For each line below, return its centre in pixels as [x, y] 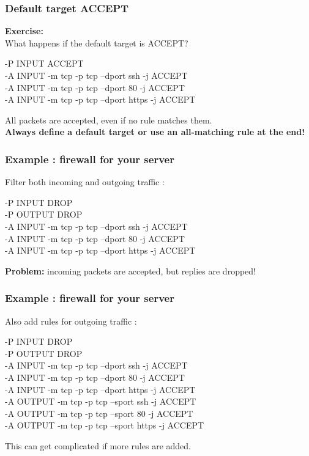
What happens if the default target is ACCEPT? [97, 42]
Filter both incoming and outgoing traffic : [85, 182]
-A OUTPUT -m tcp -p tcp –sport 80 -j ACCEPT [99, 413]
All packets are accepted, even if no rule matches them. [109, 120]
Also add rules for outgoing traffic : [71, 321]
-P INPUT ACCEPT [44, 63]
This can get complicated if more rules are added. [98, 445]
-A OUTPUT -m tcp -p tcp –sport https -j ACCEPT [105, 425]
